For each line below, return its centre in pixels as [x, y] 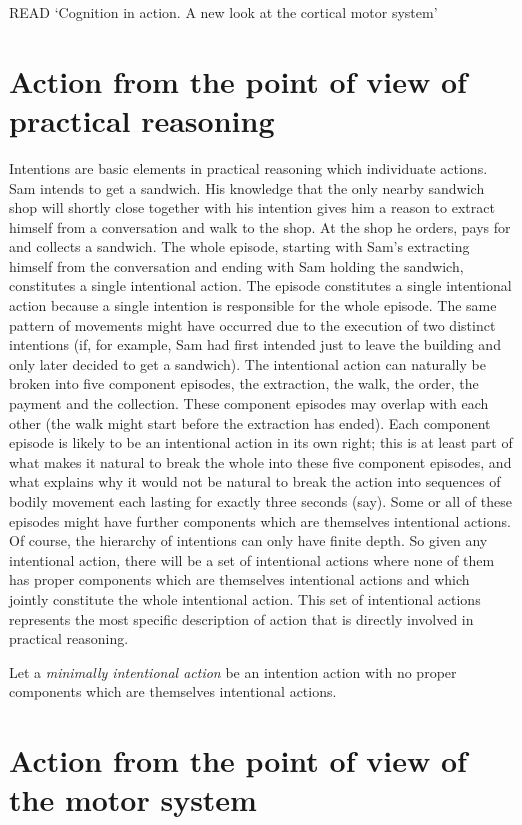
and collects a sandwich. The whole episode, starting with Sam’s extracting [239, 246]
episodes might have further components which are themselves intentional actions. [260, 520]
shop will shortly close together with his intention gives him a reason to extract [252, 207]
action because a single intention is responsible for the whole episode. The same [253, 305]
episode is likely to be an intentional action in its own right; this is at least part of [261, 442]
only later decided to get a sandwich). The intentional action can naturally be [247, 363]
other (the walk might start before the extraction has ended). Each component [250, 422]
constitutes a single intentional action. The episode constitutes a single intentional [260, 285]
